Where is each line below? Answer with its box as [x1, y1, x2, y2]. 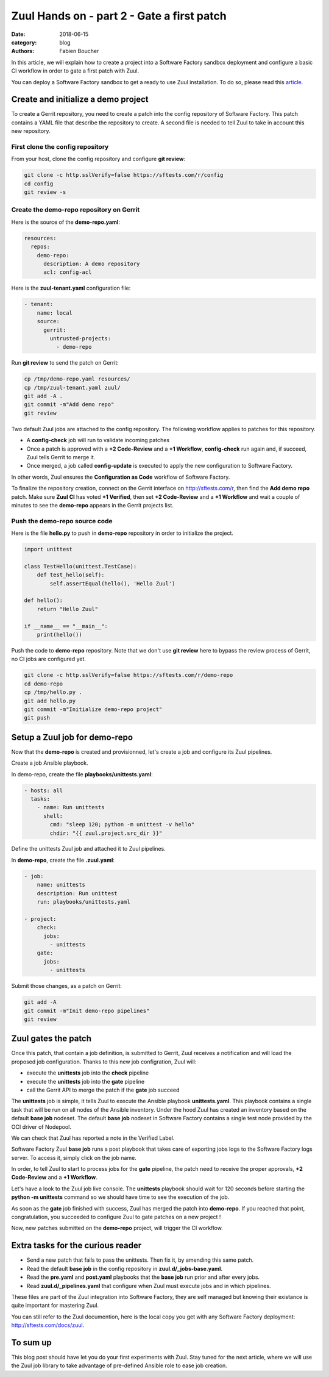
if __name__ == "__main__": [24, 623, 108, 629]
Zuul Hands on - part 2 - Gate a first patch [11, 9, 227, 23]
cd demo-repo [24, 680, 63, 687]
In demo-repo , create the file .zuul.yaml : [11, 856, 115, 864]
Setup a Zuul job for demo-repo [11, 732, 133, 742]
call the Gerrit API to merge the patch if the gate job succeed [26, 1086, 180, 1093]
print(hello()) [37, 631, 82, 638]
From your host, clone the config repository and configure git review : [11, 156, 186, 163]
